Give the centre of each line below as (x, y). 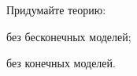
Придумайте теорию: (56, 9)
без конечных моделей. (61, 63)
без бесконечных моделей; (69, 36)
